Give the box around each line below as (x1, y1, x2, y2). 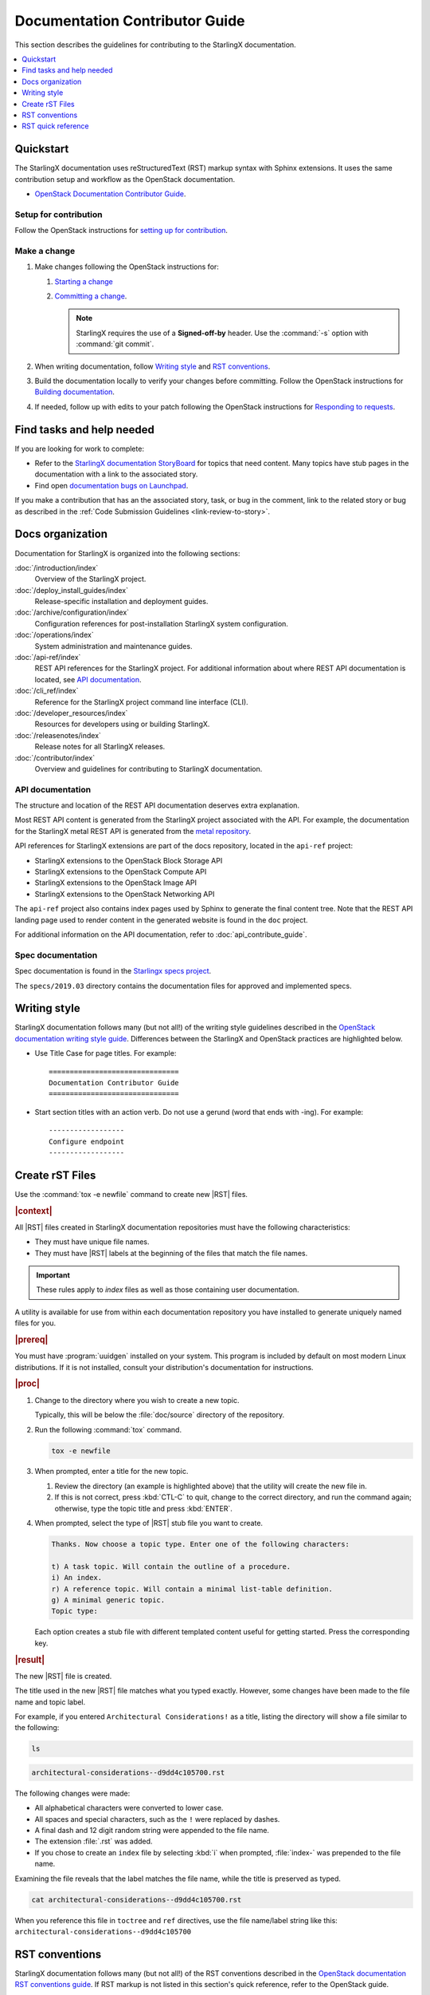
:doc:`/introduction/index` (14, 563, 99, 572)
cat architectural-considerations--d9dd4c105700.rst (31, 1895, 242, 1904)
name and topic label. (14, 1697, 86, 1707)
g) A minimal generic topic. (51, 1595, 166, 1604)
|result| (14, 1654, 45, 1665)
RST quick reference (21, 121, 89, 131)
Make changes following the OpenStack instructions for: (34, 262, 219, 271)
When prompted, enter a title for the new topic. (34, 1467, 189, 1476)
